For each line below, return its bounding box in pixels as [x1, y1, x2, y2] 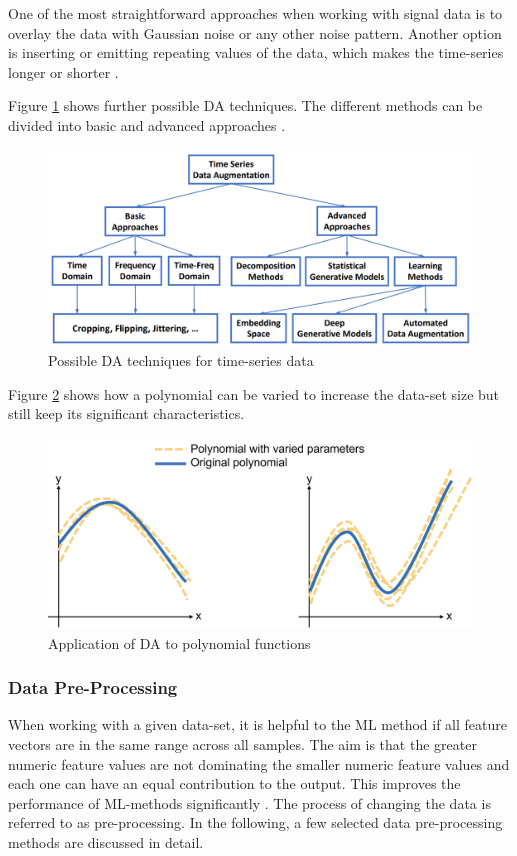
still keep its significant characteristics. [8, 403, 245, 424]
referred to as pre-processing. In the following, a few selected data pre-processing [8, 812, 503, 833]
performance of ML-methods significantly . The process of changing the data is [8, 792, 491, 813]
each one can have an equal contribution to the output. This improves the [8, 773, 461, 794]
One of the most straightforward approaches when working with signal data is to [8, 3, 503, 23]
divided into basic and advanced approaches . [8, 114, 286, 135]
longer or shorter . [8, 61, 119, 82]
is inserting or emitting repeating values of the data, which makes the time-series [8, 42, 504, 63]
